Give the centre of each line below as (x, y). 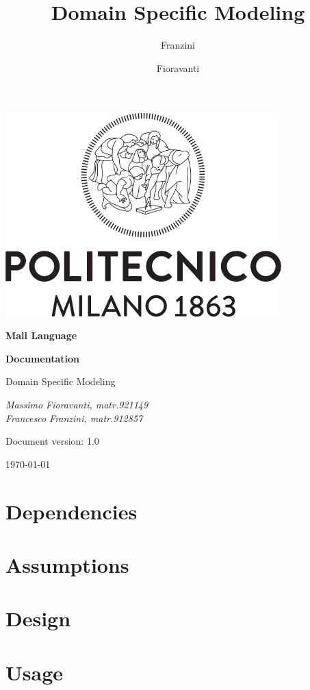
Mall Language (41, 335)
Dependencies (72, 511)
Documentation (43, 358)
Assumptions (67, 564)
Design (38, 618)
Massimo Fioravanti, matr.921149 (77, 404)
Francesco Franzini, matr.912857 (74, 418)
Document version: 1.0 (52, 441)
